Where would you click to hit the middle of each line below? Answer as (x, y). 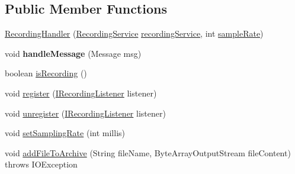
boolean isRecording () (46, 73)
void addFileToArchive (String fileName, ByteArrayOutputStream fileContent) (148, 152)
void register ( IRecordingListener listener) (81, 93)
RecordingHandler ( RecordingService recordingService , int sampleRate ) (134, 33)
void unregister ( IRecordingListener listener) (85, 113)
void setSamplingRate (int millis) (65, 133)
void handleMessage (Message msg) (73, 53)
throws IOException (41, 164)
